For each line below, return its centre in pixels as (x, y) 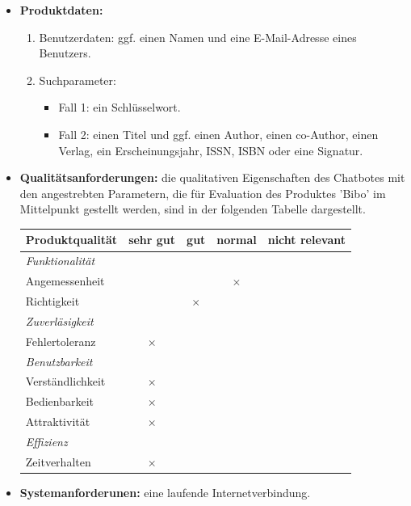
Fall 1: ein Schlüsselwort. (120, 107)
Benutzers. (65, 53)
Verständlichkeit (65, 381)
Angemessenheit (65, 281)
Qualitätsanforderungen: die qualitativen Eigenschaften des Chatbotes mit (212, 177)
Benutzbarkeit (59, 361)
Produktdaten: (61, 10)
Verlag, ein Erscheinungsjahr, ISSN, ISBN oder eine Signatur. (211, 150)
